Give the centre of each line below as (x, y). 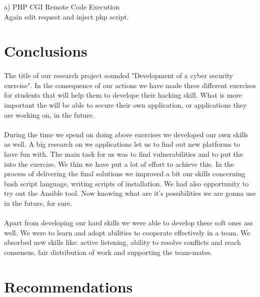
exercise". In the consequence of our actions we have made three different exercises (130, 85)
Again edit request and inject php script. (66, 16)
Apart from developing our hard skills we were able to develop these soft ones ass (128, 223)
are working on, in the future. (49, 114)
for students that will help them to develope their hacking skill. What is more (123, 95)
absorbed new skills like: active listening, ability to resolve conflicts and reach (122, 242)
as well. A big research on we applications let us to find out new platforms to (122, 144)
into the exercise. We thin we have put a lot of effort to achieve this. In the (119, 164)
